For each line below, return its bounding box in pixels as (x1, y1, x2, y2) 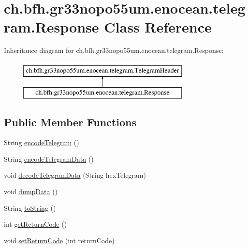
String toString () (4, 202, 56, 213)
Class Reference (104, 17, 212, 37)
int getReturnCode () (4, 219, 67, 229)
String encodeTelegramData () (4, 153, 94, 164)
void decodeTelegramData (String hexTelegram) (4, 170, 146, 180)
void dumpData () (4, 186, 58, 197)
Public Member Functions (4, 115, 136, 130)
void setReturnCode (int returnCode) (4, 235, 115, 245)
